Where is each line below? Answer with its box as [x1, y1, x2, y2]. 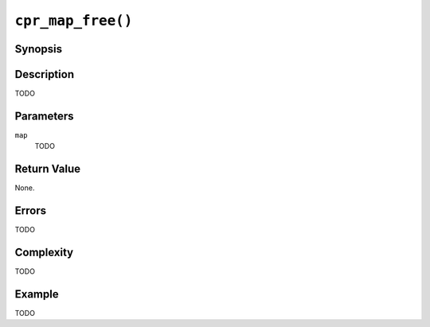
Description [14, 68, 75, 81]
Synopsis [14, 42, 63, 56]
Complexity [14, 246, 74, 259]
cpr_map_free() [14, 12, 133, 29]
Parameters [14, 109, 74, 123]
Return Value [14, 162, 81, 176]
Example [14, 287, 59, 301]
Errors [14, 204, 47, 218]
